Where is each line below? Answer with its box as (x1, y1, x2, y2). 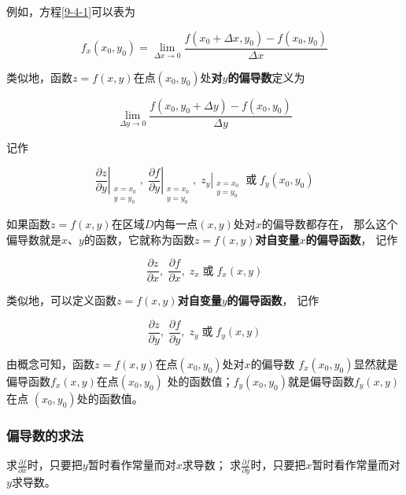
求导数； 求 (182, 456, 242, 473)
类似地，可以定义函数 (6, 292, 116, 308)
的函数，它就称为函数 (83, 231, 194, 247)
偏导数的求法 (6, 425, 84, 445)
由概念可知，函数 (6, 355, 94, 371)
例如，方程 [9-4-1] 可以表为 (6, 3, 136, 19)
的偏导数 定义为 (227, 68, 305, 85)
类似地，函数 (6, 68, 72, 85)
